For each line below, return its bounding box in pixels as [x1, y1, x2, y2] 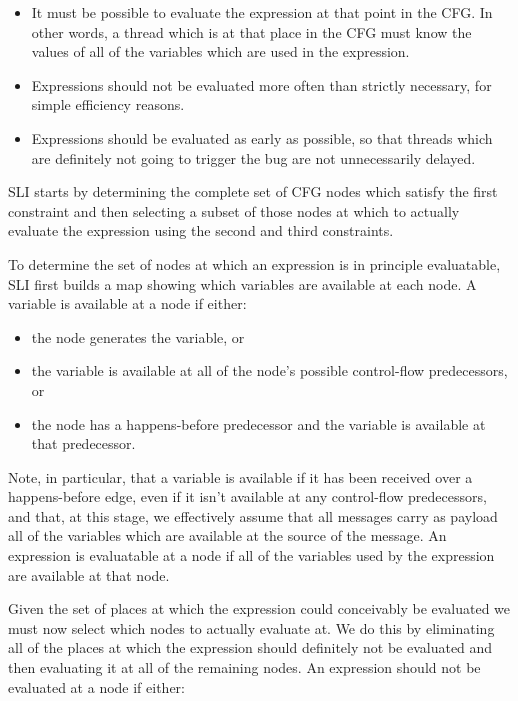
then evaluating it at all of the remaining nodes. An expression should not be [8, 657, 481, 678]
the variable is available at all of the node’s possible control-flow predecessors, [31, 360, 508, 381]
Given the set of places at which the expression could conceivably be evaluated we [8, 598, 511, 619]
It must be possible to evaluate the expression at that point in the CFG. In [31, 2, 493, 22]
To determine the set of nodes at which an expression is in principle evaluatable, [8, 253, 501, 274]
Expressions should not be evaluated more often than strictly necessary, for [31, 74, 492, 95]
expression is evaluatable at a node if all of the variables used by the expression [8, 545, 495, 566]
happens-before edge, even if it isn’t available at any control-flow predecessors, [8, 486, 487, 507]
